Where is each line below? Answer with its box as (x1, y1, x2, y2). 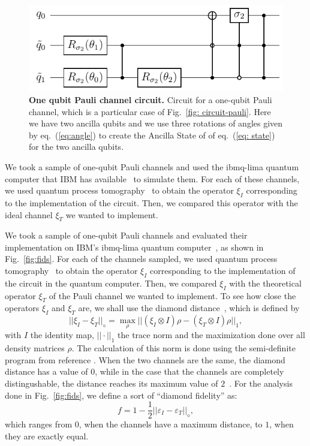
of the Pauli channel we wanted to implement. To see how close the (49, 289, 296, 302)
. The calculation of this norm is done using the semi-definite (71, 342, 296, 354)
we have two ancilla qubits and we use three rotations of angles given (29, 117, 283, 129)
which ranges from (5, 418, 73, 430)
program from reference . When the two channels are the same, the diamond (5, 353, 285, 366)
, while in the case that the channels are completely (95, 365, 284, 378)
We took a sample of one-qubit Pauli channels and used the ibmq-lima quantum (5, 160, 299, 173)
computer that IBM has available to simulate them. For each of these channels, (5, 172, 300, 185)
